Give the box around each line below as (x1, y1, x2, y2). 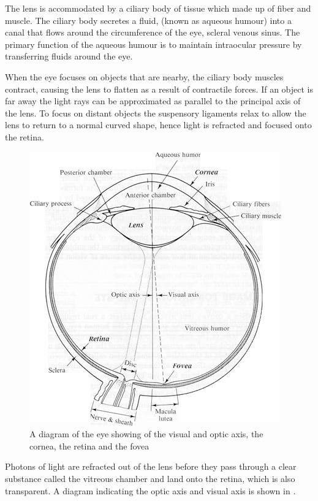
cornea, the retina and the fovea (29, 439, 150, 452)
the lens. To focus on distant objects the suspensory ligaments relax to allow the (5, 106, 306, 119)
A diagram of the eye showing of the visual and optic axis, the (29, 427, 263, 440)
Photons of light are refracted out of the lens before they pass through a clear (5, 460, 297, 473)
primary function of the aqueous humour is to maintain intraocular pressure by (5, 37, 302, 50)
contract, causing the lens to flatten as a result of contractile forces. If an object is (5, 82, 314, 95)
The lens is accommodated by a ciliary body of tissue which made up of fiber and (5, 2, 311, 14)
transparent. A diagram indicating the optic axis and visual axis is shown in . (5, 484, 296, 497)
